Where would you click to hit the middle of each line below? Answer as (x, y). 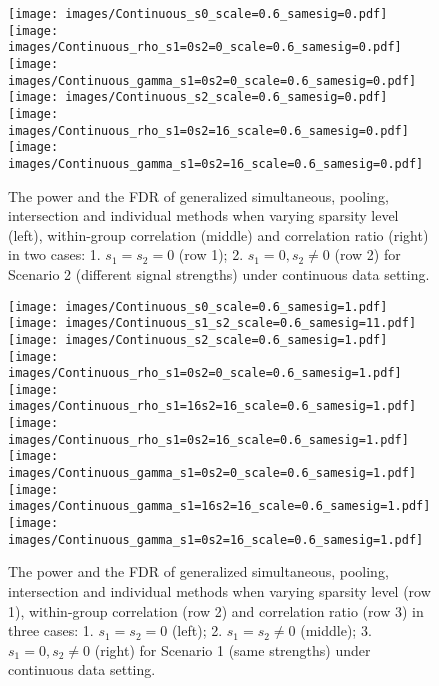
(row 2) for (367, 254)
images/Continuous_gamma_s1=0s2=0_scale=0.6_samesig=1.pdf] (212, 473)
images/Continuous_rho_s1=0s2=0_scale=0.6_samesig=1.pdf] (205, 373)
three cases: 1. (51, 630)
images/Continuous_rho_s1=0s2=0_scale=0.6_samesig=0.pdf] (205, 47)
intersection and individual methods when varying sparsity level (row (219, 590)
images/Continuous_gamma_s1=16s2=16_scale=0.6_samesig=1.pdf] (219, 506)
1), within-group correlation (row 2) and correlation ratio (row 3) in (216, 610)
